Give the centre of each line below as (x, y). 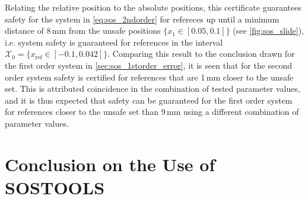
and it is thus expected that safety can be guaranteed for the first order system (149, 100)
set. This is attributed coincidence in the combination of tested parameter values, (153, 89)
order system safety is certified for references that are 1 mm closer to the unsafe (149, 77)
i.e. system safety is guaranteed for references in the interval (114, 42)
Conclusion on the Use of (110, 164)
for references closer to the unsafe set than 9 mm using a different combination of (152, 112)
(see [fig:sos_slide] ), (268, 31)
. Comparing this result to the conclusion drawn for (201, 54)
